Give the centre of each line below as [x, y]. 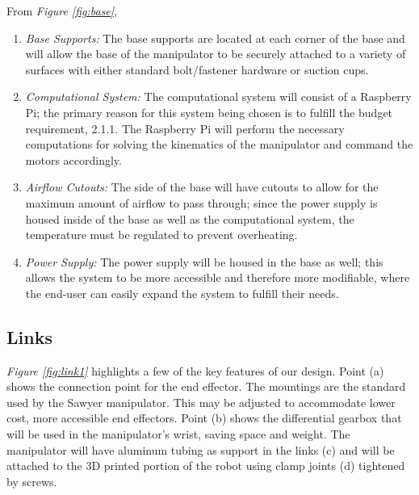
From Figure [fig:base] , [62, 10]
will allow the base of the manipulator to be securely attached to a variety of [216, 54]
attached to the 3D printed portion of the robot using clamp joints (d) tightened [206, 466]
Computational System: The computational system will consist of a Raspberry [218, 96]
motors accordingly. [73, 159]
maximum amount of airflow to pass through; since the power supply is [201, 202]
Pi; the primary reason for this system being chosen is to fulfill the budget [209, 112]
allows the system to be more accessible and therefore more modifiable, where [218, 277]
